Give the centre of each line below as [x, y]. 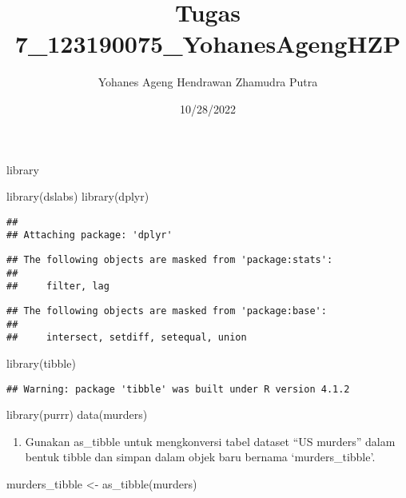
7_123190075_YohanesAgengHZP [208, 44]
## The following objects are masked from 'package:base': [167, 311]
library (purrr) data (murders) [77, 414]
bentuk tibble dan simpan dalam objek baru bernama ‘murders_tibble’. [200, 457]
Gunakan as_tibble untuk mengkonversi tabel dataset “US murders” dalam [210, 441]
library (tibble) [41, 363]
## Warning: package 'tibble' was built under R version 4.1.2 [178, 389]
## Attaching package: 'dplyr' [90, 235]
